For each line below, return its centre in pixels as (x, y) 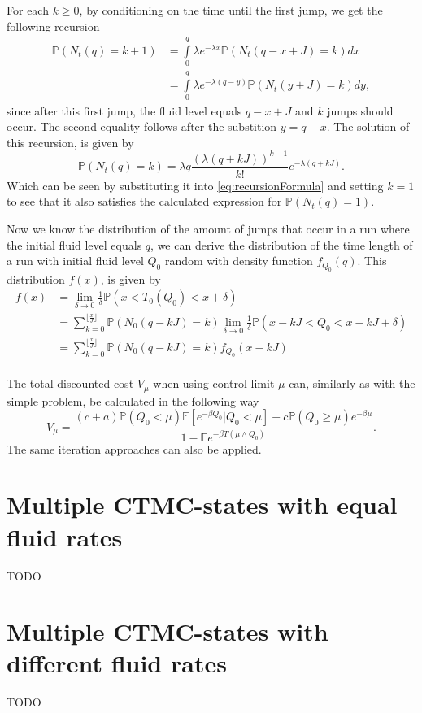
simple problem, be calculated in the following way (133, 400)
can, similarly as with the (352, 383)
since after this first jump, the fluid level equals (124, 110)
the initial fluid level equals (74, 244)
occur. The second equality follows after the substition (142, 126)
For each (28, 10)
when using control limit (214, 383)
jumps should (360, 110)
